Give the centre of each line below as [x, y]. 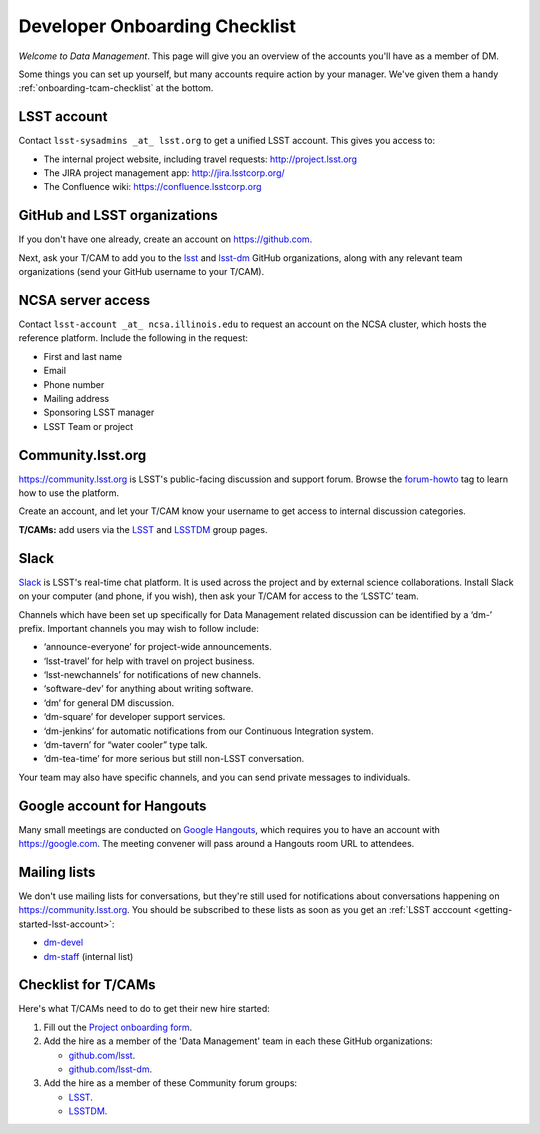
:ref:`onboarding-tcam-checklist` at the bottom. [116, 88]
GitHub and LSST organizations [118, 215]
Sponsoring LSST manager [99, 412]
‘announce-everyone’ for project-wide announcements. [157, 647]
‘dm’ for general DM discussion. [109, 702]
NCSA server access [84, 300]
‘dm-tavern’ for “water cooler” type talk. [126, 745]
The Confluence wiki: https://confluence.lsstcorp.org [152, 187]
